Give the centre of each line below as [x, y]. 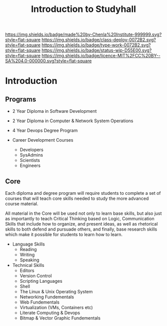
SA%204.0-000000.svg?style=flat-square [48, 61]
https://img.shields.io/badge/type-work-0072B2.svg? [96, 45]
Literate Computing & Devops [50, 313]
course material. [22, 204]
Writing [27, 255]
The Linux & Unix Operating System [56, 291]
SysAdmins [31, 155]
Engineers [30, 165]
